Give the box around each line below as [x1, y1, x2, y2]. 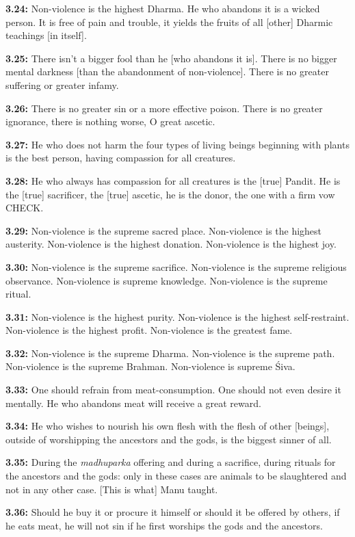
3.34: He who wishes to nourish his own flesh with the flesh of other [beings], [5, 419, 330, 433]
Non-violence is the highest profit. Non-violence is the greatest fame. [5, 323, 293, 337]
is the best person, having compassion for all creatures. [5, 150, 236, 165]
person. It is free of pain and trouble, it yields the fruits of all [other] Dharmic [5, 14, 333, 29]
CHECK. [5, 200, 44, 215]
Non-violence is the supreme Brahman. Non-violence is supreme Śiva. [5, 359, 295, 374]
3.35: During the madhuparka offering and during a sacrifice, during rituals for [5, 455, 336, 469]
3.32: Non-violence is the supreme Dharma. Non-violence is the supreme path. [5, 345, 335, 360]
